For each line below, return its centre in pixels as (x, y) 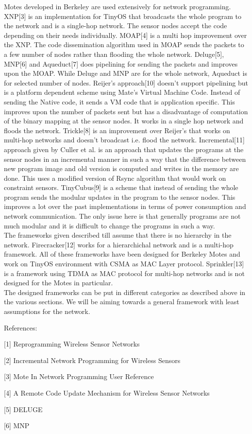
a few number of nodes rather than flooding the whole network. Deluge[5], (114, 54)
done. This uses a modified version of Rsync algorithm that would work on (115, 178)
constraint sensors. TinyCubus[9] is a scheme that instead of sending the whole (121, 187)
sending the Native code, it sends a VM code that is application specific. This (119, 101)
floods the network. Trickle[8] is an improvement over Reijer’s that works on (117, 130)
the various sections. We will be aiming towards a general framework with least (122, 302)
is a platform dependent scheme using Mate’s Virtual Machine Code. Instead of (122, 92)
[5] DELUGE (23, 409)
